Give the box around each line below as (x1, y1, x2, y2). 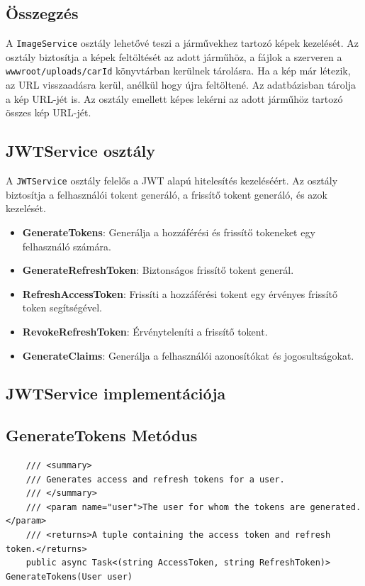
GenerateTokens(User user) (6, 571, 133, 582)
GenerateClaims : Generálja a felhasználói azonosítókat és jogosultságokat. (22, 348, 354, 363)
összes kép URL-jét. (6, 105, 91, 120)
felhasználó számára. (22, 238, 111, 253)
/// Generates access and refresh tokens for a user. (26, 474, 285, 485)
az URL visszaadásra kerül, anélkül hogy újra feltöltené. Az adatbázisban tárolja (6, 77, 356, 92)
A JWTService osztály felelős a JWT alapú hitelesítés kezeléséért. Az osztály (6, 173, 338, 188)
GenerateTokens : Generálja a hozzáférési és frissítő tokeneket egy (22, 224, 315, 239)
